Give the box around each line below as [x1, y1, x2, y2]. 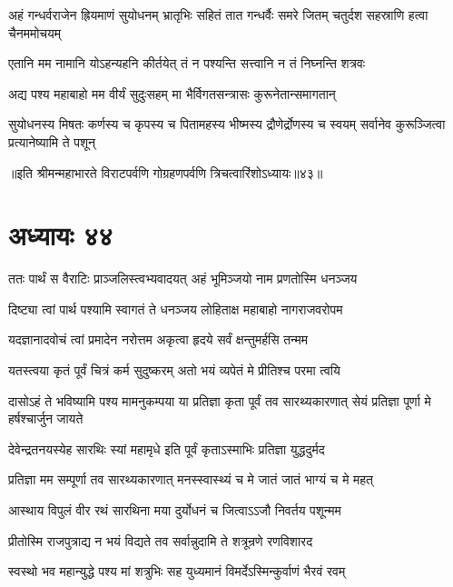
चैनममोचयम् [8, 23, 62, 42]
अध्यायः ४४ [8, 216, 113, 254]
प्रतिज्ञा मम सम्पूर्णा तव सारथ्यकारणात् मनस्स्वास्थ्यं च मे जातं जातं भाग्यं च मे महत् [8, 470, 374, 489]
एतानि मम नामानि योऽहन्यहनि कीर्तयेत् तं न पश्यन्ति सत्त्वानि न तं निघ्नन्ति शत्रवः [8, 54, 366, 73]
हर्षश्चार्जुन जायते [8, 409, 84, 428]
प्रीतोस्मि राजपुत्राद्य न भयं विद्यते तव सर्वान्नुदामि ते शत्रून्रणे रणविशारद [8, 531, 313, 550]
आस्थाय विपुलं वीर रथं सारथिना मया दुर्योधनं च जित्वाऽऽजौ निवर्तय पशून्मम [8, 501, 341, 520]
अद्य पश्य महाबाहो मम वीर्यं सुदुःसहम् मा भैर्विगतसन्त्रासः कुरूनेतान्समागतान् [8, 84, 336, 103]
